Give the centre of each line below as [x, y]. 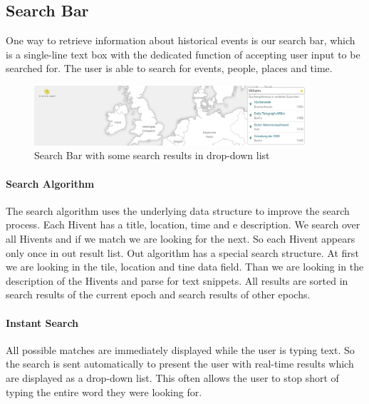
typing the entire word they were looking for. [104, 392]
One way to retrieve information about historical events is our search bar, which [181, 40]
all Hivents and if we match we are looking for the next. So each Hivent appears [181, 238]
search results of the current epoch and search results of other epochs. [158, 294]
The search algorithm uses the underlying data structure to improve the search [178, 210]
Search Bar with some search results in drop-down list [152, 155]
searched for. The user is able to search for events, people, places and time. [169, 68]
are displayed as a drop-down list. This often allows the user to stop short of [172, 377]
